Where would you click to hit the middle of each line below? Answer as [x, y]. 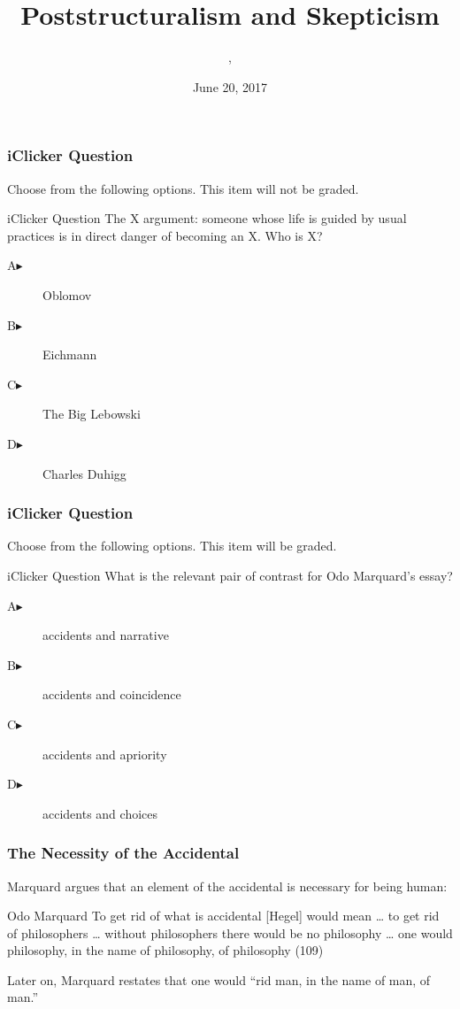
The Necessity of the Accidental [123, 853]
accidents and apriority [105, 754]
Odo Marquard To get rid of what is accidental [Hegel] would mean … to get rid [223, 916]
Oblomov [67, 294]
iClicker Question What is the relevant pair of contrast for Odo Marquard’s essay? [230, 575]
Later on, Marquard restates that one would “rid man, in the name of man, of [219, 979]
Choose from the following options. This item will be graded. [172, 546]
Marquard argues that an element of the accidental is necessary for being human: [227, 886]
